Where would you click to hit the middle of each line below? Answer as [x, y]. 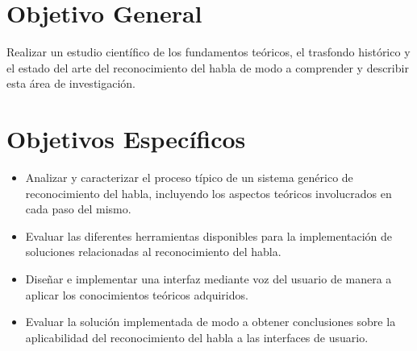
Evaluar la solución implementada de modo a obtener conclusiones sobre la [211, 322]
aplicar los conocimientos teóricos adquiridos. [137, 294]
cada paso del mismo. [78, 209]
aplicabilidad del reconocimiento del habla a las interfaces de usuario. [197, 337]
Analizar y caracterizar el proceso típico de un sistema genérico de [189, 178]
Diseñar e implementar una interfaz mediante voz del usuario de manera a [208, 279]
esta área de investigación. [71, 83]
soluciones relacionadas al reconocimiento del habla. [153, 252]
